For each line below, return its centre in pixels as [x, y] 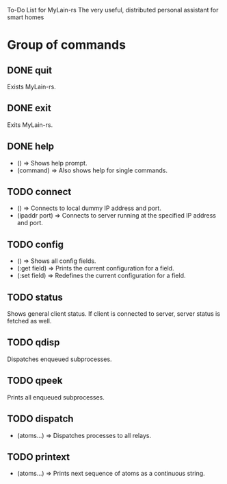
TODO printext [39, 457]
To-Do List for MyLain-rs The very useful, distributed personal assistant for [113, 10]
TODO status [35, 297]
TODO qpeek [35, 381]
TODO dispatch [40, 419]
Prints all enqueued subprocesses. [56, 397]
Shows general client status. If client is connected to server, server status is [114, 314]
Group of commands [67, 45]
